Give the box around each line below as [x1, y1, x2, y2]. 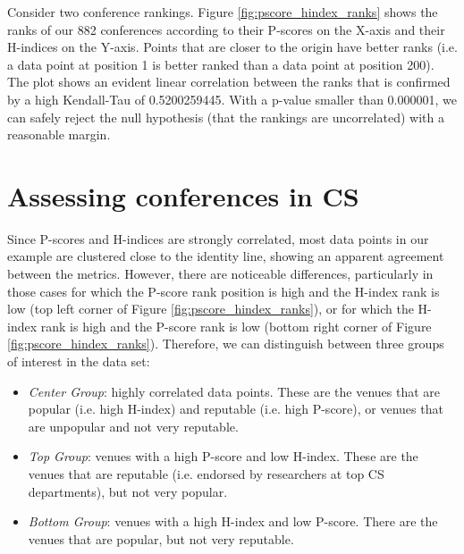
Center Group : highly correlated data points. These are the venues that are [28, 382, 441, 400]
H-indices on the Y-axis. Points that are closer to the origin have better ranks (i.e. [7, 38, 458, 56]
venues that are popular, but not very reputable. [28, 529, 294, 548]
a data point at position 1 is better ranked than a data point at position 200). [7, 55, 434, 73]
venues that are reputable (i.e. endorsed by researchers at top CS [28, 465, 384, 483]
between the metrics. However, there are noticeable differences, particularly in [7, 264, 434, 283]
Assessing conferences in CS [7, 177, 359, 214]
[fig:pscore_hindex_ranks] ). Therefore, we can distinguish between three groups [7, 334, 444, 353]
